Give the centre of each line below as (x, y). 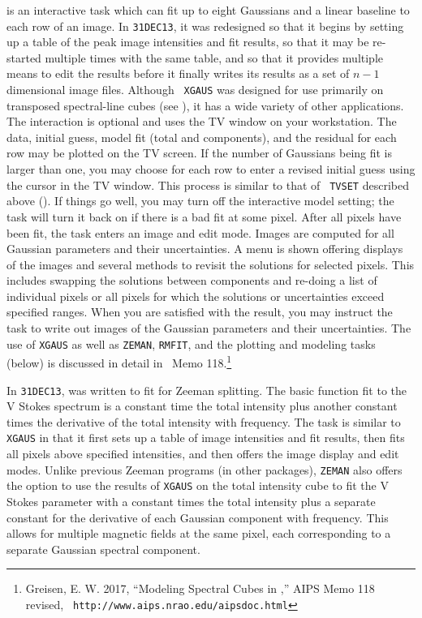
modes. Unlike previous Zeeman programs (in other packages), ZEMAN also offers (205, 469)
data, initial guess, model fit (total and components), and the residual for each (202, 137)
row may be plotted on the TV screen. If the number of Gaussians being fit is (200, 153)
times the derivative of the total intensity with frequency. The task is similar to (204, 421)
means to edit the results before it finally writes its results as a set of (178, 73)
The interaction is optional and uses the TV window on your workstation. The (202, 121)
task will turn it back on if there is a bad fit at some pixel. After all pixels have (204, 216)
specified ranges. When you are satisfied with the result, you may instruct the (200, 312)
